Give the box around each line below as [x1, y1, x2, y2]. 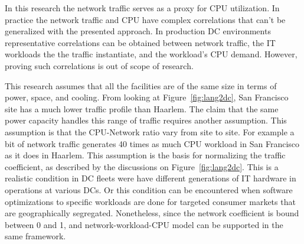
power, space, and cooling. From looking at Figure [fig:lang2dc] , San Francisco [5, 91, 289, 103]
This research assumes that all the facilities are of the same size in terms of [5, 79, 277, 92]
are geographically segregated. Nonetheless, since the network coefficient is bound [5, 207, 299, 219]
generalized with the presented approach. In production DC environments [5, 25, 271, 37]
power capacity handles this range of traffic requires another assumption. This [5, 114, 287, 126]
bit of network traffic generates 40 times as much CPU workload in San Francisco [5, 137, 300, 149]
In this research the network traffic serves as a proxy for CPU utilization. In [5, 2, 280, 14]
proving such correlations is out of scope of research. [5, 59, 194, 71]
